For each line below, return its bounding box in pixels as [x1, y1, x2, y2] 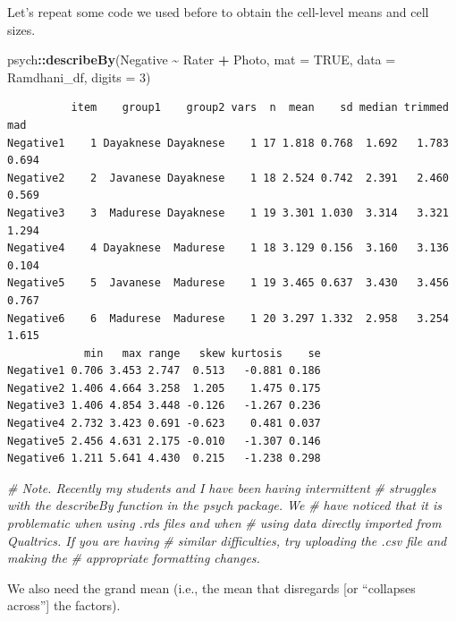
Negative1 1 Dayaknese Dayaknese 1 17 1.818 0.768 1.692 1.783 [7, 136, 449, 149]
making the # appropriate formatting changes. [7, 549, 260, 567]
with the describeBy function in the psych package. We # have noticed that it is [7, 496, 442, 515]
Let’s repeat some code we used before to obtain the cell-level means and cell [7, 3, 429, 21]
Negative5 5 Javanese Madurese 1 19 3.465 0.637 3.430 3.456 [7, 276, 449, 290]
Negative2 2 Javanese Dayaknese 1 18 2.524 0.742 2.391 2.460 [7, 171, 449, 184]
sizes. [7, 20, 36, 38]
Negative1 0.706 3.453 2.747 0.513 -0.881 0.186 [7, 364, 321, 378]
